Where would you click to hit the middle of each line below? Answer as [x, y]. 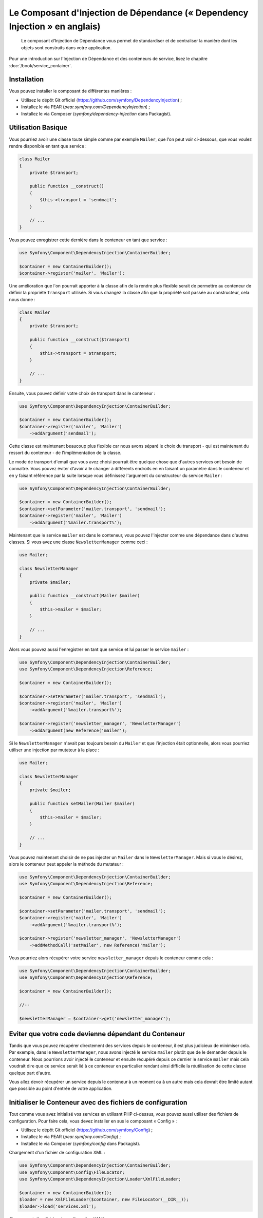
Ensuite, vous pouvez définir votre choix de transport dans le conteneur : [82, 393]
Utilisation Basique [38, 127]
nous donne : [22, 299]
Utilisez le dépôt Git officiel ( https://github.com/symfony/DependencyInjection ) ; [102, 100]
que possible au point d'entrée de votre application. [61, 1088]
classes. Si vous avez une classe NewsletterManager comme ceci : [78, 542]
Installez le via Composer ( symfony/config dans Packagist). [81, 1143]
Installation [26, 80]
